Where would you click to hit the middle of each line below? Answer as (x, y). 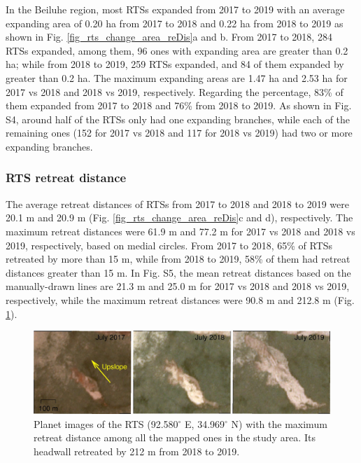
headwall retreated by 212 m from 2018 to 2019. (137, 451)
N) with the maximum (279, 423)
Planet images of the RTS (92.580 (106, 423)
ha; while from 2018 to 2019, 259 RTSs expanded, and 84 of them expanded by (175, 64)
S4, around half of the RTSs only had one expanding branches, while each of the (178, 119)
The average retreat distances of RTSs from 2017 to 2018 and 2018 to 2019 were (177, 203)
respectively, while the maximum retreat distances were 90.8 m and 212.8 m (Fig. (180, 299)
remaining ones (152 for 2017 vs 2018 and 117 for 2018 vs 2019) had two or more (179, 133)
